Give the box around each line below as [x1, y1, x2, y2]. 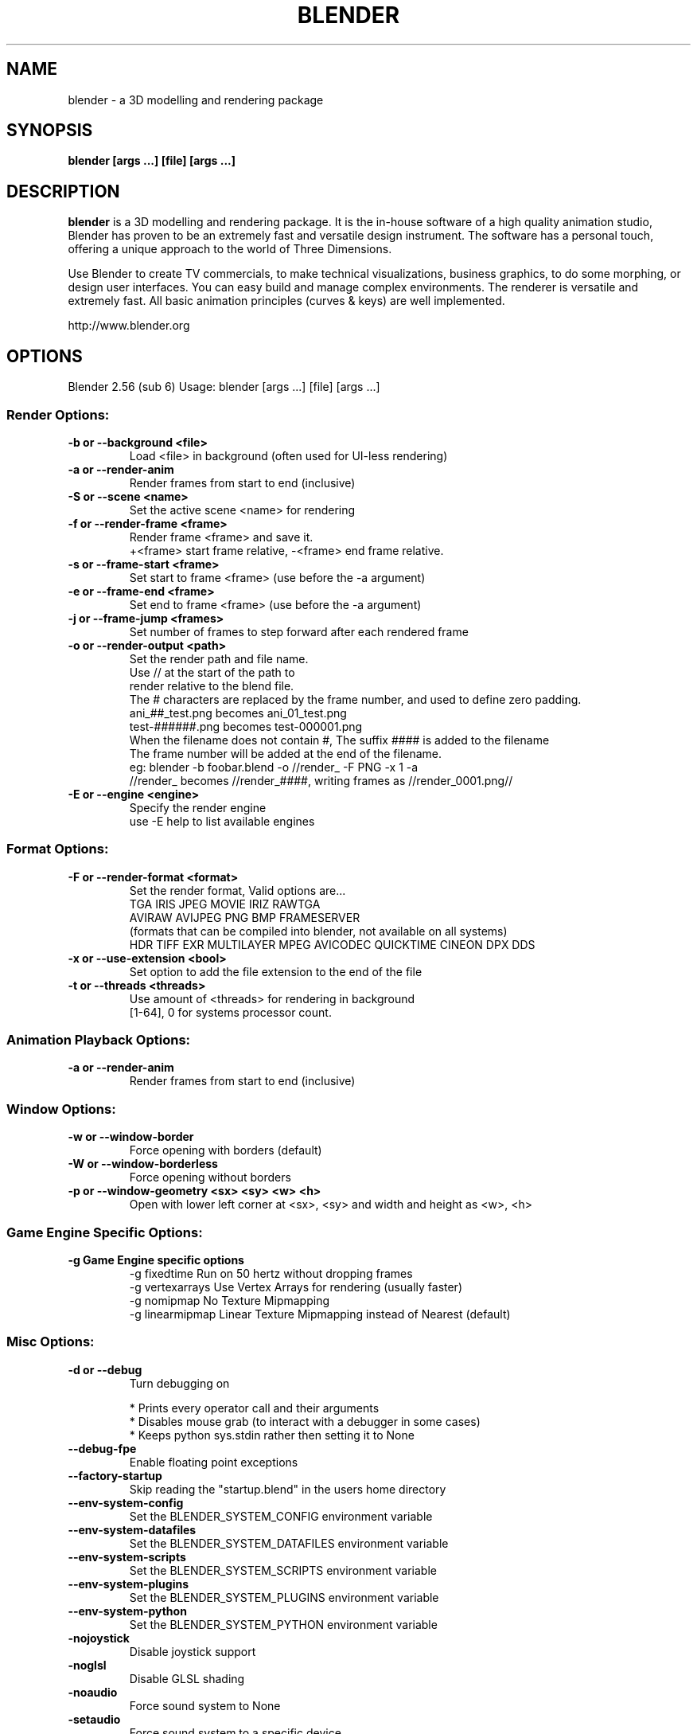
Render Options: [6, 406, 110, 423]
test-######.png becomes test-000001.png [129, 719, 363, 733]
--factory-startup [68, 1468, 162, 1482]
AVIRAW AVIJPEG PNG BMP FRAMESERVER [129, 910, 360, 924]
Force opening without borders [129, 1170, 291, 1185]
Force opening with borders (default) [129, 1143, 322, 1158]
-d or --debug [68, 1362, 142, 1377]
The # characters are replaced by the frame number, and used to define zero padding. [129, 692, 582, 706]
